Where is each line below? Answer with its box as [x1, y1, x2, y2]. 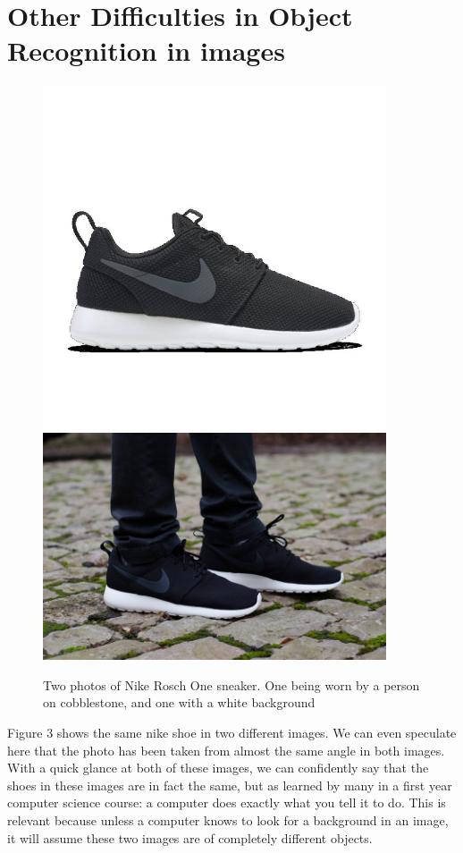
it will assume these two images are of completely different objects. [7, 828, 373, 847]
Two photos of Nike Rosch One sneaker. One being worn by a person [43, 675, 420, 694]
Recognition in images [7, 32, 285, 69]
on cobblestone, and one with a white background [43, 693, 316, 712]
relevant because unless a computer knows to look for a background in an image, [7, 811, 449, 830]
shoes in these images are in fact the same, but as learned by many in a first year [7, 775, 452, 794]
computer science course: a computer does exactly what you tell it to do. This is [7, 793, 446, 812]
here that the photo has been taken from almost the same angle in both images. [7, 740, 445, 759]
